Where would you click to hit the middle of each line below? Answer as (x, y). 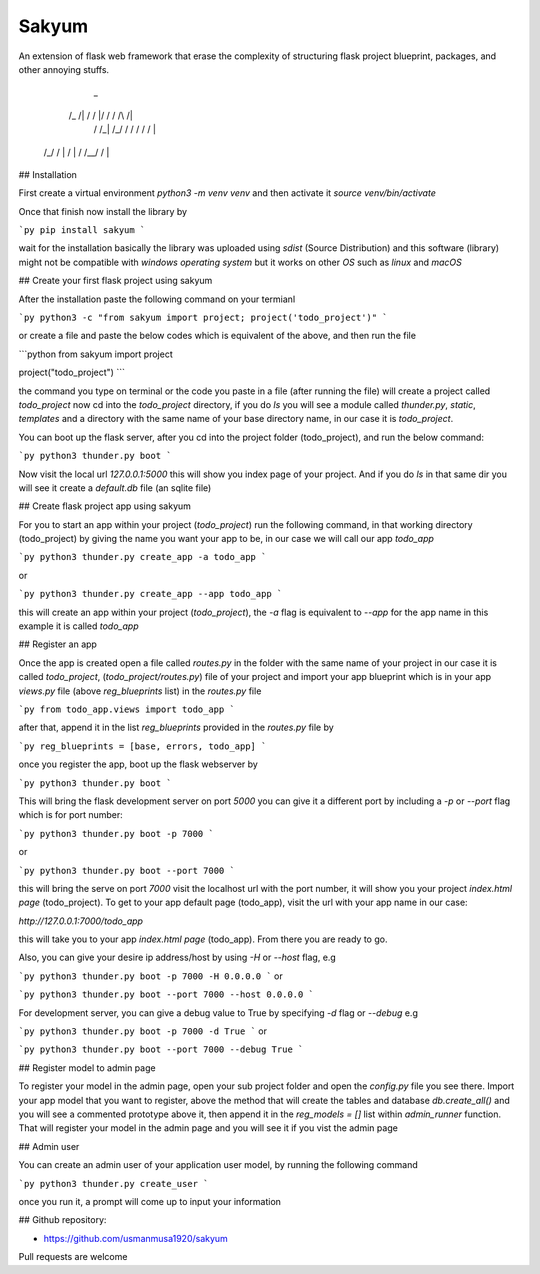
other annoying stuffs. (64, 69)
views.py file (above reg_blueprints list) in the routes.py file (140, 691)
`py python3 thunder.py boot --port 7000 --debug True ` (161, 1049)
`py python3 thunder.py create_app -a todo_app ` (142, 557)
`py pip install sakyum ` (82, 230)
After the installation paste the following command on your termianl (157, 299)
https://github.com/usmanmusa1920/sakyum (136, 1238)
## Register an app (57, 644)
